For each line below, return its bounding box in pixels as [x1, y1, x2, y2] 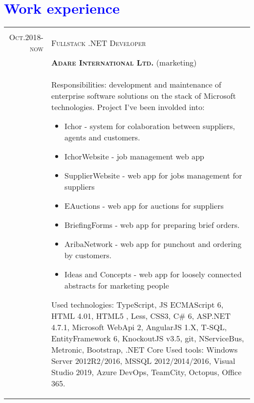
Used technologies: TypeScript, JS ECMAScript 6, [51, 299, 224, 311]
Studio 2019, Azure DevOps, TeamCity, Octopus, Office [51, 366, 242, 378]
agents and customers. [64, 132, 140, 143]
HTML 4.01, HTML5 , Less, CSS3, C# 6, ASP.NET [51, 310, 231, 322]
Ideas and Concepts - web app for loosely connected [64, 269, 242, 280]
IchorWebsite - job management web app [64, 151, 204, 162]
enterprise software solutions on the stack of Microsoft [51, 90, 236, 102]
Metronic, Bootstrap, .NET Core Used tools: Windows [51, 344, 238, 356]
